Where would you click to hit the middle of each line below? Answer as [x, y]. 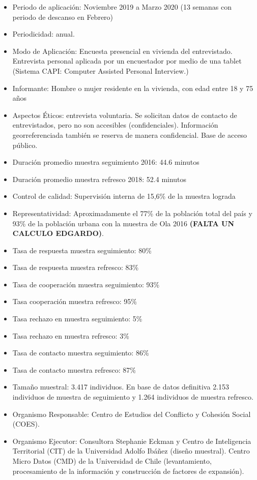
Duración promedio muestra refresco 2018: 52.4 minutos [99, 179]
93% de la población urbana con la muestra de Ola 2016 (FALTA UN [123, 223]
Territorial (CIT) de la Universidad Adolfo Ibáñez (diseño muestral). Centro [131, 451]
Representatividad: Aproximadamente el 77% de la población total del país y [132, 213]
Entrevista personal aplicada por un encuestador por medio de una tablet [127, 61]
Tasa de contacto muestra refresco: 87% [74, 369]
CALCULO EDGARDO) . [58, 233]
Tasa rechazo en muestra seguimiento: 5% [77, 319]
